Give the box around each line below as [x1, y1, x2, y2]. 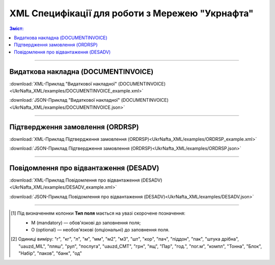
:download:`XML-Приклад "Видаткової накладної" [9, 80, 117, 86]
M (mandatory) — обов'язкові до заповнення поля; [31, 219, 141, 226]
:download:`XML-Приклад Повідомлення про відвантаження [9, 177, 140, 183]
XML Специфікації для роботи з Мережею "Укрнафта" [9, 8, 254, 19]
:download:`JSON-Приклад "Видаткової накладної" [9, 97, 120, 103]
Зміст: [9, 25, 24, 32]
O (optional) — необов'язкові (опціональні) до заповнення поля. [31, 226, 170, 232]
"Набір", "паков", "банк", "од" [18, 250, 82, 256]
